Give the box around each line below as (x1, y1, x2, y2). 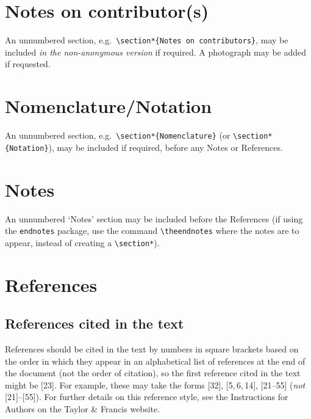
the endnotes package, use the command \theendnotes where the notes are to (5, 224, 299, 237)
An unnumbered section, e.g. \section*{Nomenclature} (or (5, 129, 231, 142)
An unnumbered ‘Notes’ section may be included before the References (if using (5, 212, 303, 225)
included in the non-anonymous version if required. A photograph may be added (5, 45, 307, 58)
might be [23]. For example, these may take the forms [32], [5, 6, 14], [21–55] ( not (5, 378, 306, 391)
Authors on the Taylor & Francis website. (5, 402, 160, 415)
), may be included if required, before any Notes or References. (48, 140, 283, 153)
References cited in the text (5, 314, 184, 333)
